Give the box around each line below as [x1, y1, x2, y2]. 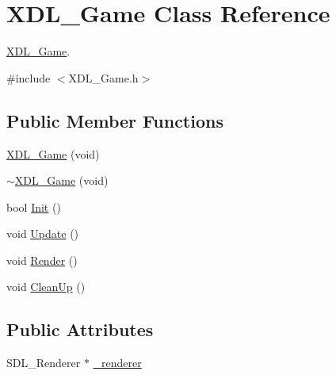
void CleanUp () [6, 278, 86, 295]
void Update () [6, 225, 79, 242]
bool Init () [6, 198, 61, 215]
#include [6, 69, 51, 86]
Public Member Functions [6, 108, 223, 132]
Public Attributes [6, 317, 154, 342]
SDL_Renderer [6, 354, 81, 371]
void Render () [6, 251, 78, 268]
